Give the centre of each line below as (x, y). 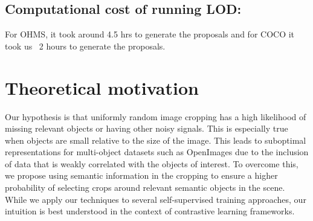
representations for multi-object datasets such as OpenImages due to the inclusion (157, 152)
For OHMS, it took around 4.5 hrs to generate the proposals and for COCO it (150, 34)
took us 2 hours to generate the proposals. (85, 46)
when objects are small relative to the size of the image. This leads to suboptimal (156, 140)
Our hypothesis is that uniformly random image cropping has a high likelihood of (156, 116)
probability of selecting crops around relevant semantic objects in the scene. (145, 187)
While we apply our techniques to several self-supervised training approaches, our (156, 199)
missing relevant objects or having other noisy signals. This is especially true (147, 128)
